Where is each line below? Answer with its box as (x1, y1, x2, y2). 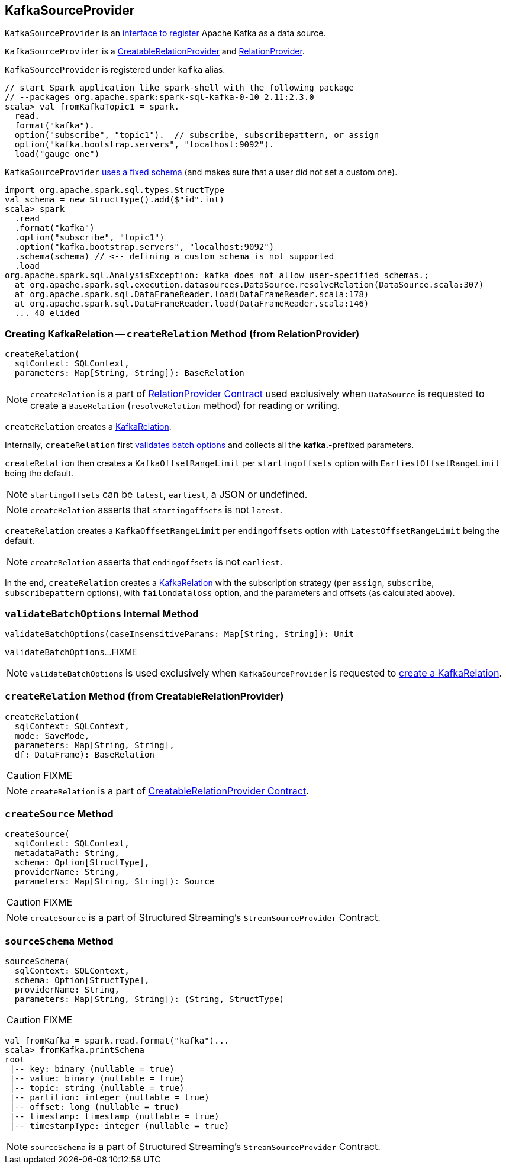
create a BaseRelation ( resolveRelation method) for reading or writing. (30, 400, 340, 412)
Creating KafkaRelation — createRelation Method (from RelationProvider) (5, 327, 360, 340)
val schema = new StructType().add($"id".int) (5, 195, 224, 205)
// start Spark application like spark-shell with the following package (5, 83, 354, 93)
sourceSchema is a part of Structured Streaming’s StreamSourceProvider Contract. (30, 1141, 381, 1153)
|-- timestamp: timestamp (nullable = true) (9, 1112, 220, 1122)
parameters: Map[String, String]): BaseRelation (14, 368, 244, 378)
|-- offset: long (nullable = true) (9, 1102, 180, 1112)
